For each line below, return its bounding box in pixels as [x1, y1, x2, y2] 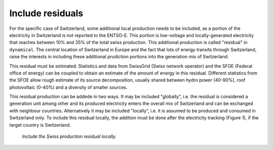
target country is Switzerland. [9, 122, 71, 128]
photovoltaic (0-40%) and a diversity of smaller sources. [9, 84, 128, 90]
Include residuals [9, 8, 83, 19]
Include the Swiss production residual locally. [22, 133, 117, 139]
